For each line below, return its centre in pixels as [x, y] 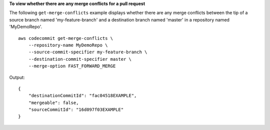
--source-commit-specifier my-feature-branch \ [88, 52]
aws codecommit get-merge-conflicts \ [66, 38]
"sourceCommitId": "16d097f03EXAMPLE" [76, 110]
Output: [17, 77]
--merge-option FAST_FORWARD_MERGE [72, 66]
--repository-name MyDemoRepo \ [68, 45]
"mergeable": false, [53, 103]
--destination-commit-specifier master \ [80, 59]
